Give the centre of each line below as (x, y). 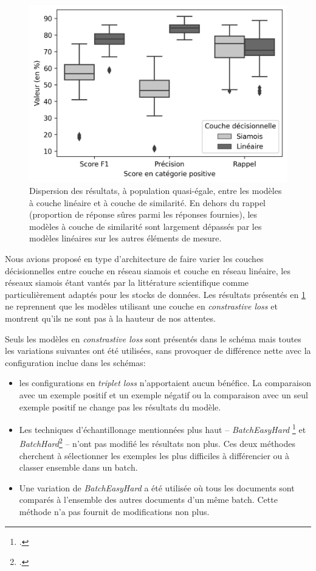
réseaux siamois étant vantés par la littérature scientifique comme (127, 282)
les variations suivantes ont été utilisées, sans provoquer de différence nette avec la (158, 351)
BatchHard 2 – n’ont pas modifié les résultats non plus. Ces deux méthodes (157, 443)
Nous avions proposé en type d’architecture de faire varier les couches (134, 259)
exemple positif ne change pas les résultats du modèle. (120, 407)
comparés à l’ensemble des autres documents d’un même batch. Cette (148, 500)
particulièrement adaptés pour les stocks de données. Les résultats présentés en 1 (155, 294)
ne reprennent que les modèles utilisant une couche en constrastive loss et (141, 306)
